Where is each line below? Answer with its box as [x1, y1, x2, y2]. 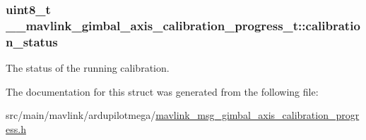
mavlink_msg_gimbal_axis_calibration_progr [155, 108, 360, 122]
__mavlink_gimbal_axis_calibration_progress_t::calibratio [6, 16, 360, 34]
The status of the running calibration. [6, 61, 170, 75]
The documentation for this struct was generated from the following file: [6, 84, 319, 98]
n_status [6, 32, 58, 50]
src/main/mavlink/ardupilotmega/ [6, 108, 156, 122]
